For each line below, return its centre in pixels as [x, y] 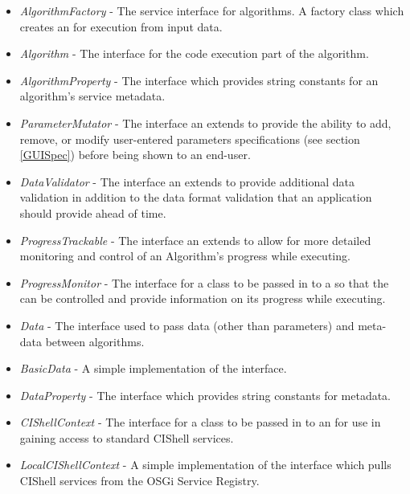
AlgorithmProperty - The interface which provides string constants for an [199, 80]
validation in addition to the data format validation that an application [196, 197]
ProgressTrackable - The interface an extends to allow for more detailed [195, 240]
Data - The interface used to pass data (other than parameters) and [187, 325]
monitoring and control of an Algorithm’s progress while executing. [185, 256]
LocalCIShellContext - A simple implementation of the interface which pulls [205, 465]
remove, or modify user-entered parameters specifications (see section [190, 139]
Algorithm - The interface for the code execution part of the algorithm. [194, 53]
